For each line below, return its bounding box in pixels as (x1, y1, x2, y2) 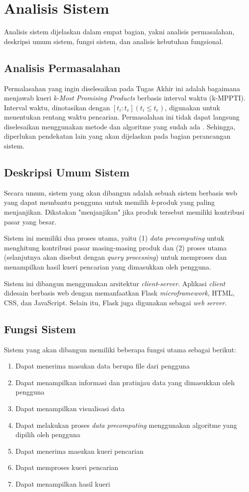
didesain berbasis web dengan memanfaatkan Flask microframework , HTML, (4, 288, 235, 298)
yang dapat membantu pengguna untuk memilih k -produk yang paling (4, 197, 215, 207)
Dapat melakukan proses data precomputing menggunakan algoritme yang (15, 419, 237, 430)
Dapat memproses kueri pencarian (15, 462, 119, 472)
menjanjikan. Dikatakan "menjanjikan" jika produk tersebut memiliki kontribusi (4, 207, 245, 217)
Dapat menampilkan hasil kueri (15, 478, 110, 489)
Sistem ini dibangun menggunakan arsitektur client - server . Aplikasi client (4, 278, 225, 288)
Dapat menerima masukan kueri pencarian (15, 445, 144, 456)
